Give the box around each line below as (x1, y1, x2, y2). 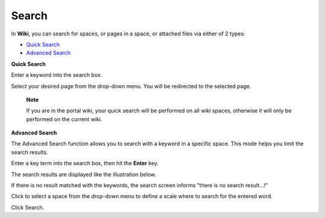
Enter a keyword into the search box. (11, 71, 102, 79)
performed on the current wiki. (26, 115, 102, 123)
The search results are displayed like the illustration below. (11, 171, 156, 178)
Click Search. (11, 204, 45, 211)
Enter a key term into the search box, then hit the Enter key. (11, 160, 159, 167)
